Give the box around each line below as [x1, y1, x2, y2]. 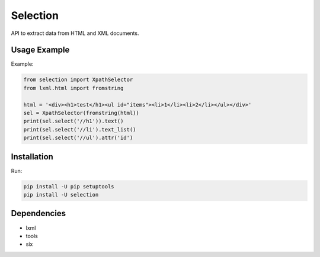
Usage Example [11, 45, 70, 55]
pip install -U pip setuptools [23, 183, 115, 189]
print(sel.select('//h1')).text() [23, 118, 124, 124]
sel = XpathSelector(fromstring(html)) [23, 110, 139, 116]
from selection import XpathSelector [23, 76, 133, 83]
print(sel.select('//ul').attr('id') [23, 134, 133, 142]
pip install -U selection [23, 191, 99, 198]
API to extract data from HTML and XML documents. [11, 30, 139, 37]
